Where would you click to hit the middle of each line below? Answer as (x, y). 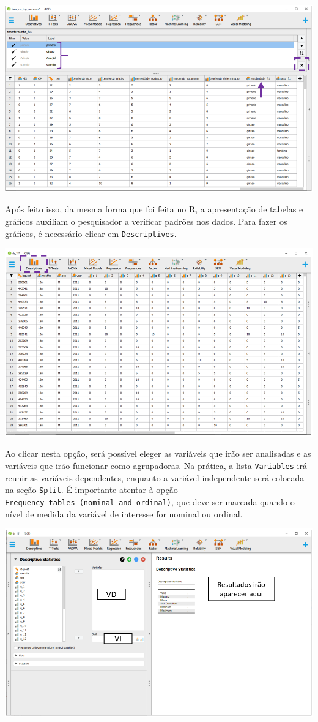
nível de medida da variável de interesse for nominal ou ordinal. (124, 513)
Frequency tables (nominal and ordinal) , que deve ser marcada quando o (150, 501)
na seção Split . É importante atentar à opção (91, 490)
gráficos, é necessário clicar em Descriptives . (91, 233)
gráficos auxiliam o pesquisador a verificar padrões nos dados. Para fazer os (146, 221)
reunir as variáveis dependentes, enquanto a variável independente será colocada (155, 477)
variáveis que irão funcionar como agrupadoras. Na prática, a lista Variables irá (156, 466)
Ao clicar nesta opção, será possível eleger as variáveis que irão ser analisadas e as (158, 453)
